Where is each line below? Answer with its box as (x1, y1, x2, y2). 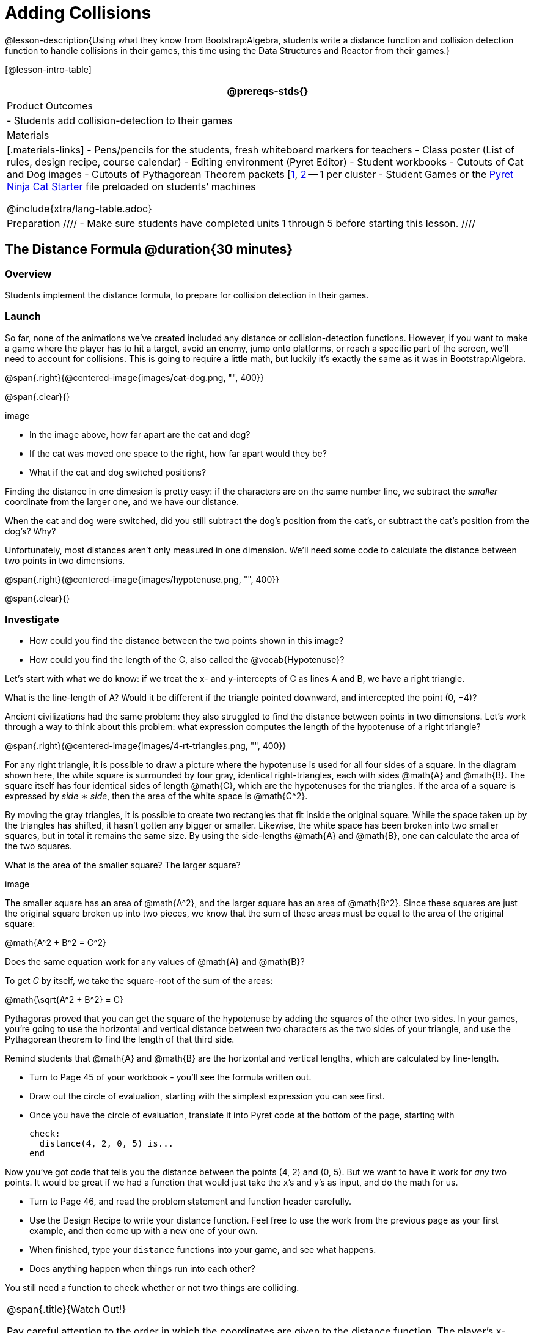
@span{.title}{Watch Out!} (7, 1303, 126, 1316)
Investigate (5, 613, 59, 626)
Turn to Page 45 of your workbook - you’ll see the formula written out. (29, 1072, 312, 1083)
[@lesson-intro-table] (5, 64, 92, 75)
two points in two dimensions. (5, 555, 125, 566)
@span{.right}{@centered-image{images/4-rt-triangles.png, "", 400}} (5, 740, 287, 751)
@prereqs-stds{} (227, 84, 309, 97)
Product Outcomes (7, 99, 93, 112)
